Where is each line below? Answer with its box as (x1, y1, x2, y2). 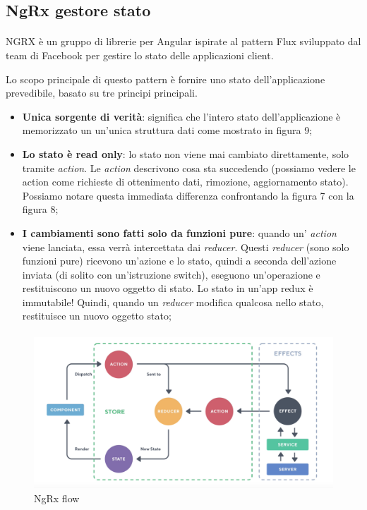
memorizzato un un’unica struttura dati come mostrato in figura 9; (22, 123, 313, 138)
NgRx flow (34, 490, 80, 505)
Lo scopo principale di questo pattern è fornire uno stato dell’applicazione (6, 71, 325, 86)
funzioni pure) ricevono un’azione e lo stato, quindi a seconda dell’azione (22, 253, 337, 268)
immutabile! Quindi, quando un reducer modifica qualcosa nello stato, (22, 294, 324, 309)
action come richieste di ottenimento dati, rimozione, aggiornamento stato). (22, 174, 349, 189)
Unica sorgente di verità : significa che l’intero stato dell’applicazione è (22, 109, 341, 123)
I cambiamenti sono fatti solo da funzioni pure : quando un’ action (22, 225, 337, 240)
